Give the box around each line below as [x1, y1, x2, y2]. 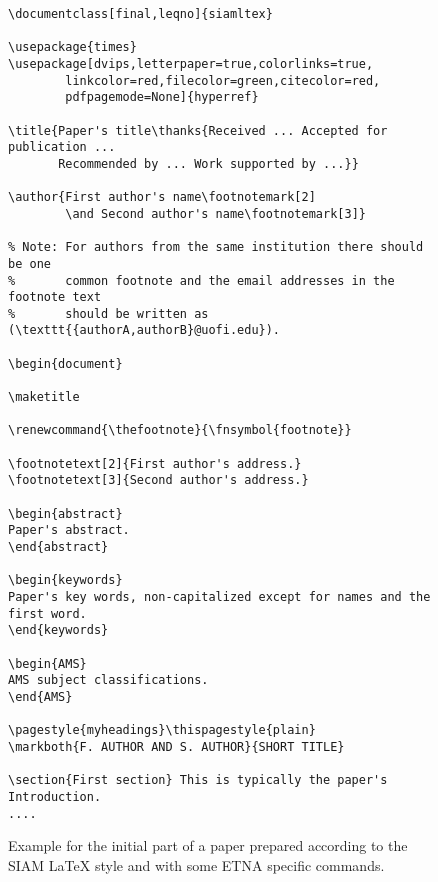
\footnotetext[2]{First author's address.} [8, 456, 302, 471]
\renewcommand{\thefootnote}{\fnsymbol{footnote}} [8, 423, 352, 438]
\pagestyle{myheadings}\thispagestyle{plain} [8, 723, 316, 738]
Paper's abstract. [8, 523, 130, 538]
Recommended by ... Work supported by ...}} [58, 156, 359, 171]
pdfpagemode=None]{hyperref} [65, 90, 259, 105]
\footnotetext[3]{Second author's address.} [8, 473, 309, 488]
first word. [8, 606, 87, 621]
